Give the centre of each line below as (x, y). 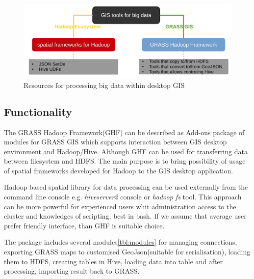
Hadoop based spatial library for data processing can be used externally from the (126, 187)
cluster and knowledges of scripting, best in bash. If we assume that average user (125, 216)
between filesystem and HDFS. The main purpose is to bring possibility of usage (125, 161)
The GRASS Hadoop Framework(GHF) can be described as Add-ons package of (124, 132)
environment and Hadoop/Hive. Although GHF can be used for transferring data (126, 151)
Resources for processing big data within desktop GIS (104, 85)
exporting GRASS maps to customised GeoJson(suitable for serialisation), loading (127, 252)
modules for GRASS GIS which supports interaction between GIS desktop (115, 142)
